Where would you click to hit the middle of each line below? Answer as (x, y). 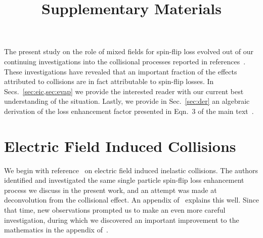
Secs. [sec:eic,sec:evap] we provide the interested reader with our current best (124, 91)
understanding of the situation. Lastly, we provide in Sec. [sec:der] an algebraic (127, 101)
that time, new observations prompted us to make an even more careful (115, 210)
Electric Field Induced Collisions (120, 146)
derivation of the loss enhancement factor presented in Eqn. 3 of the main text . (129, 111)
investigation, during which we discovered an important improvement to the (122, 220)
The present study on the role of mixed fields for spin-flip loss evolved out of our (129, 51)
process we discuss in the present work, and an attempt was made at (111, 190)
